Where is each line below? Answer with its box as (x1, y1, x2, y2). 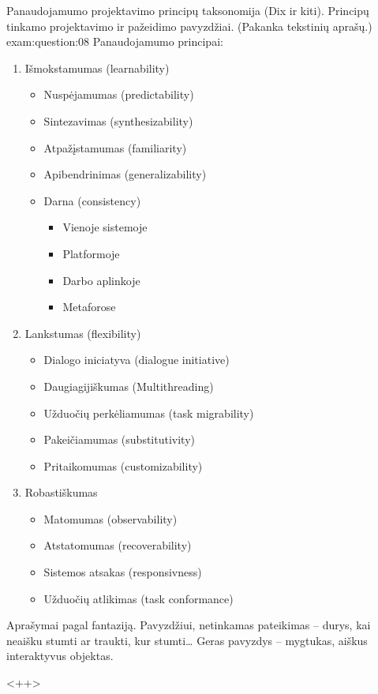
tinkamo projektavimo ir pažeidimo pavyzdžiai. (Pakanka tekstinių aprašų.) (6, 17, 372, 34)
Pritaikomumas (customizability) (43, 457, 203, 474)
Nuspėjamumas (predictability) (43, 86, 194, 103)
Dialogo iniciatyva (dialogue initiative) (43, 351, 230, 368)
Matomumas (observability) (43, 510, 178, 527)
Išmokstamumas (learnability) (24, 59, 170, 76)
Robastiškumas (24, 484, 98, 501)
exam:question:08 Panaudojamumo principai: (6, 33, 223, 50)
